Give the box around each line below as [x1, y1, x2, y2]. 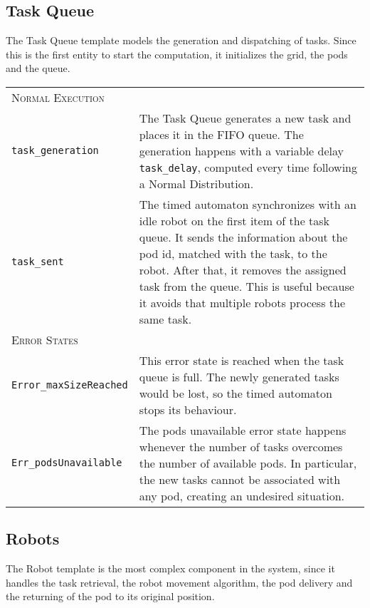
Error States [11, 331, 78, 348]
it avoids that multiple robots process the [139, 294, 346, 311]
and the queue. [6, 61, 70, 76]
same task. [139, 310, 192, 327]
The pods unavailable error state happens [139, 421, 347, 438]
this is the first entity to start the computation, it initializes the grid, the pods [6, 46, 348, 61]
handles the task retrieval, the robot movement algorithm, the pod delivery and [6, 574, 353, 589]
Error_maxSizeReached [11, 378, 128, 391]
